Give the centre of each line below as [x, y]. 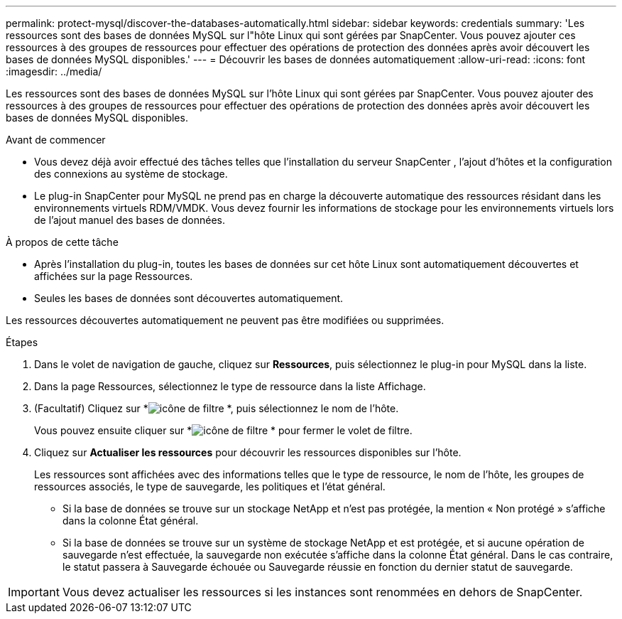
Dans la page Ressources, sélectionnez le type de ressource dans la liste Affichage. [230, 386]
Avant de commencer [56, 140]
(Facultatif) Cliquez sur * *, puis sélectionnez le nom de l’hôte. [217, 408]
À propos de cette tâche [62, 242]
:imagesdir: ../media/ [54, 71]
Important [34, 592]
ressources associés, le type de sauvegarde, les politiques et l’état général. [210, 486]
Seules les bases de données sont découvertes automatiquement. [189, 298]
